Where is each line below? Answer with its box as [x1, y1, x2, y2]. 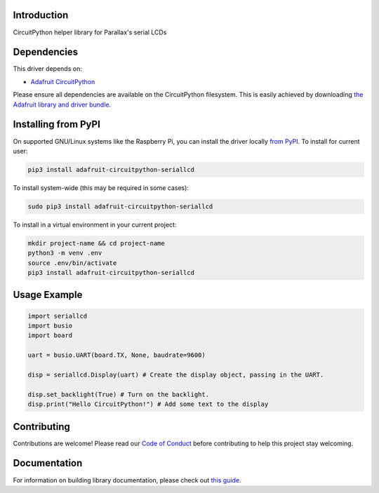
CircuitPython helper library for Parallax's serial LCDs [13, 28, 167, 36]
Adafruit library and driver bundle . [13, 100, 112, 109]
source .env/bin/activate [27, 259, 117, 266]
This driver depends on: [13, 65, 82, 73]
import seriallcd [27, 312, 88, 320]
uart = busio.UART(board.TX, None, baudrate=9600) [27, 351, 206, 359]
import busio [27, 321, 73, 330]
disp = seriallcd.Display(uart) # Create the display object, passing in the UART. [27, 370, 324, 379]
